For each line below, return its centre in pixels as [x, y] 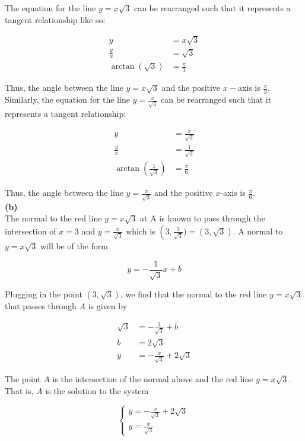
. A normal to [258, 231]
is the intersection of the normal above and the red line [153, 378]
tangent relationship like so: [55, 19]
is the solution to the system [97, 390]
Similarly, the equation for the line [67, 99]
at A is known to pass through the [203, 218]
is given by [108, 306]
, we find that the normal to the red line [194, 294]
